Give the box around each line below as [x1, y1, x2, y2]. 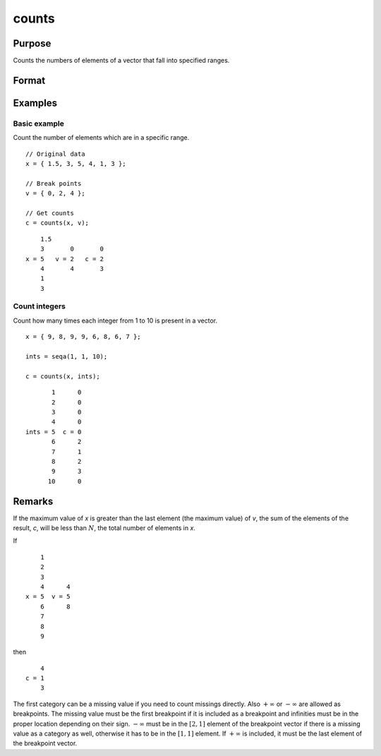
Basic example [13, 119, 65, 128]
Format [13, 74, 46, 86]
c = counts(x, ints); [25, 372, 100, 380]
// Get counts [25, 209, 74, 217]
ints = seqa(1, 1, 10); [25, 353, 108, 361]
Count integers [13, 301, 66, 311]
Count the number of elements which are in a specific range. [13, 133, 190, 142]
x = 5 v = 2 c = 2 [25, 255, 104, 263]
